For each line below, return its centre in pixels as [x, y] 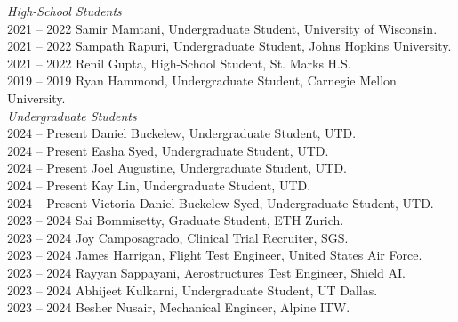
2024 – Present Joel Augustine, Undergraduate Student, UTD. [177, 168]
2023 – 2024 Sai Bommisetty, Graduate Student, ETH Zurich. [176, 220]
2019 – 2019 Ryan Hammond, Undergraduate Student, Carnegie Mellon [202, 80]
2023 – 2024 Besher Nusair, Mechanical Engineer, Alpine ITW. [179, 307]
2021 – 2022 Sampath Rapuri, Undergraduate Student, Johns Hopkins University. [229, 46]
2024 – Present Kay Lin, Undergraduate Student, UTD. [159, 185]
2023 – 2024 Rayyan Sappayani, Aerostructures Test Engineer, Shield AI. [207, 272]
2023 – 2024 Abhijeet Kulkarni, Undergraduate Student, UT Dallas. [193, 290]
